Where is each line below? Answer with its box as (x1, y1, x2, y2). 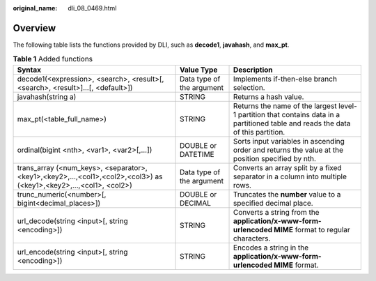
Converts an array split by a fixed (233, 162, 342, 172)
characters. (233, 234, 271, 243)
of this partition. (233, 127, 285, 137)
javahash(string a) (17, 91, 77, 101)
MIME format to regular (274, 225, 351, 234)
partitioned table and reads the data (233, 119, 351, 128)
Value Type (179, 65, 218, 75)
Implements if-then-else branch (233, 74, 338, 84)
